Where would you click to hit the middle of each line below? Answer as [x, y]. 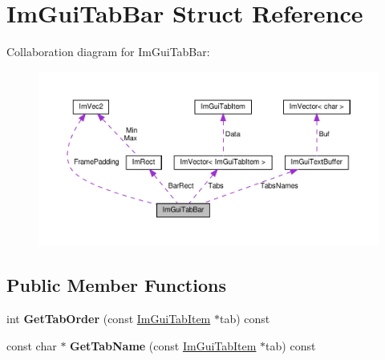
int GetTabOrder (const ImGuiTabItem [109, 318]
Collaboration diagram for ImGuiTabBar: [108, 52]
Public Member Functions [116, 285]
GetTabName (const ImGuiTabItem [163, 345]
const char [32, 345]
